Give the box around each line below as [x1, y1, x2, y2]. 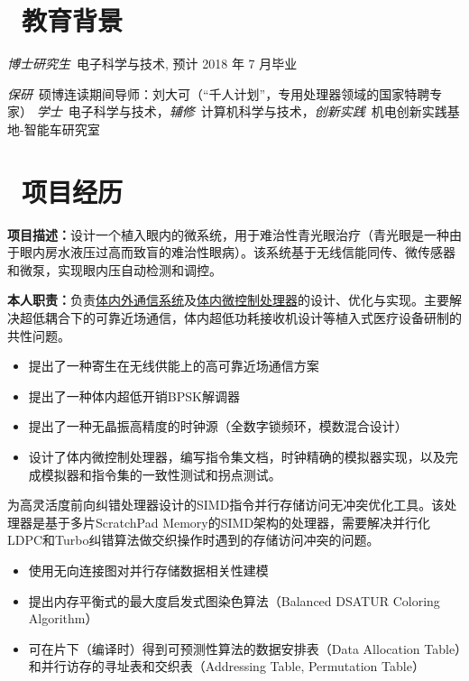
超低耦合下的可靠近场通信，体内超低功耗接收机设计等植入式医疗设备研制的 [19, 308, 462, 327]
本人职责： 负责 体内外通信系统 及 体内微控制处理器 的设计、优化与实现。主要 [7, 290, 449, 309]
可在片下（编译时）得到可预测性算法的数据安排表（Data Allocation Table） [28, 639, 462, 658]
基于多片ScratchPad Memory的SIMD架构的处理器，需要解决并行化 [44, 512, 431, 531]
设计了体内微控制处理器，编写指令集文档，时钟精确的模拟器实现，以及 [28, 446, 446, 465]
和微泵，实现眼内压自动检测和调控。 [7, 260, 222, 279]
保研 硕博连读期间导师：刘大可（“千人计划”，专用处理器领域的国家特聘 [7, 84, 430, 103]
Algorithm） [28, 609, 98, 628]
